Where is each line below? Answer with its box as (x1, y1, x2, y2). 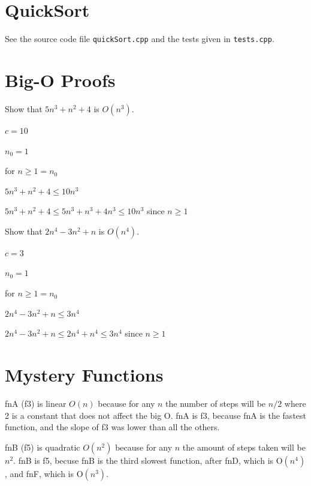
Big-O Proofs (5, 67, 116, 92)
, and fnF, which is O (5, 467, 83, 479)
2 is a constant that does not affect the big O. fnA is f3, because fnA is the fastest (5, 409, 307, 421)
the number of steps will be (165, 397, 266, 409)
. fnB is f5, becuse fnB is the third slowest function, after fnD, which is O (13, 454, 283, 466)
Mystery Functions (5, 362, 164, 387)
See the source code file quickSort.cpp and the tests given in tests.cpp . (5, 32, 274, 45)
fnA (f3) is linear (5, 397, 67, 409)
